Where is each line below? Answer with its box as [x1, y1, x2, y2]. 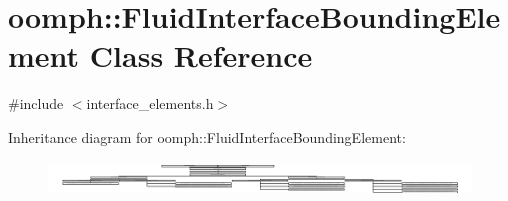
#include [8, 93, 64, 114]
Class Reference [89, 35, 313, 76]
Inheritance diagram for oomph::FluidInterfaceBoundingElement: [8, 126, 406, 147]
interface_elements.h [86, 93, 214, 114]
